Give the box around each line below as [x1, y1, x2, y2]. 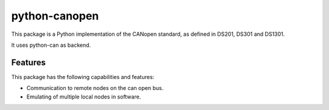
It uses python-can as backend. [11, 41, 91, 49]
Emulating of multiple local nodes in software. [26, 93, 141, 100]
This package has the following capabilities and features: [11, 73, 155, 80]
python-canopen [11, 9, 99, 22]
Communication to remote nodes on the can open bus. [26, 84, 164, 92]
